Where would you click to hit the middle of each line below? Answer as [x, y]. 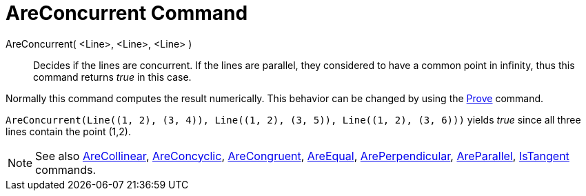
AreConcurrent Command [127, 13]
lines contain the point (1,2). [68, 131]
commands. [66, 169]
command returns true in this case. [112, 77]
